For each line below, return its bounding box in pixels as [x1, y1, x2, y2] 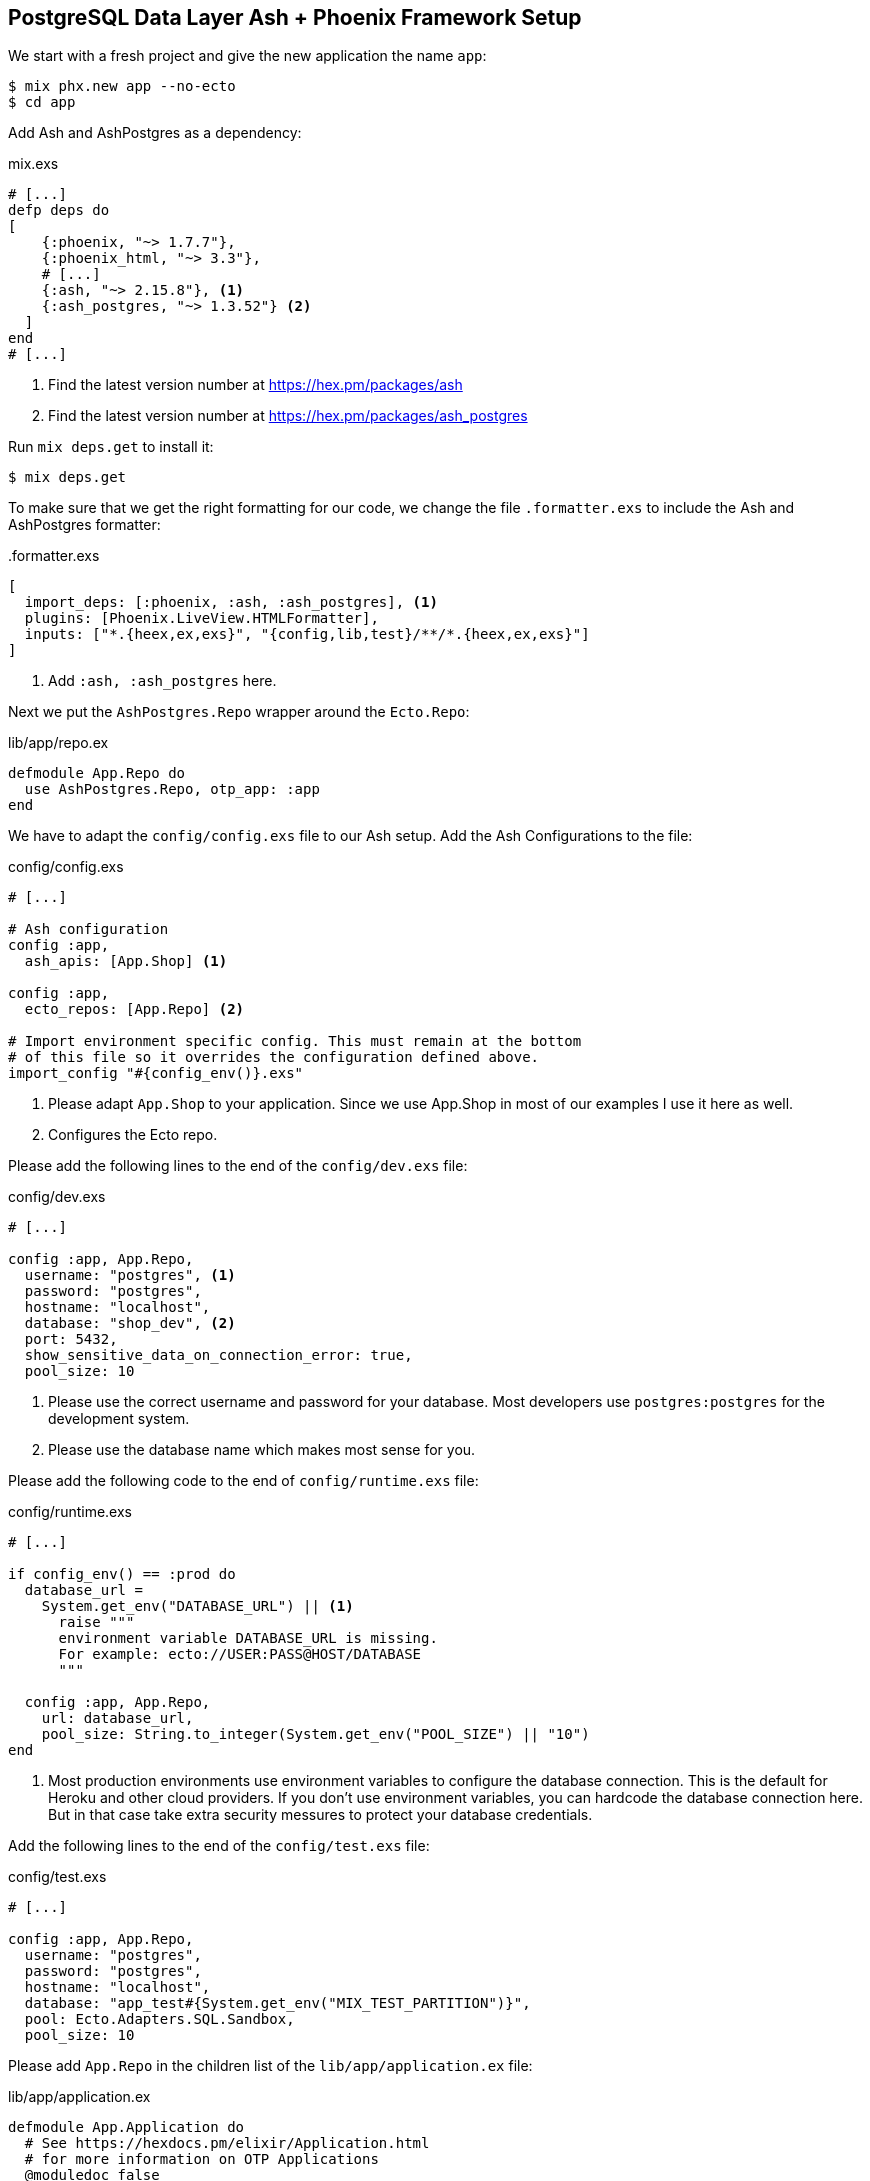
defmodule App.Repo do [8, 765, 186, 782]
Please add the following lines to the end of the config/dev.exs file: [8, 1157, 468, 1175]
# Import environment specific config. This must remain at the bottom [8, 1033, 582, 1050]
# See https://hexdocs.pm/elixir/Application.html [24, 2135, 430, 2152]
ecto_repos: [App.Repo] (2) [24, 1001, 245, 1018]
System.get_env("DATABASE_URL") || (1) [41, 1598, 354, 1615]
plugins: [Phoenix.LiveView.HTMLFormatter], [24, 610, 379, 627]
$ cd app [8, 94, 76, 111]
